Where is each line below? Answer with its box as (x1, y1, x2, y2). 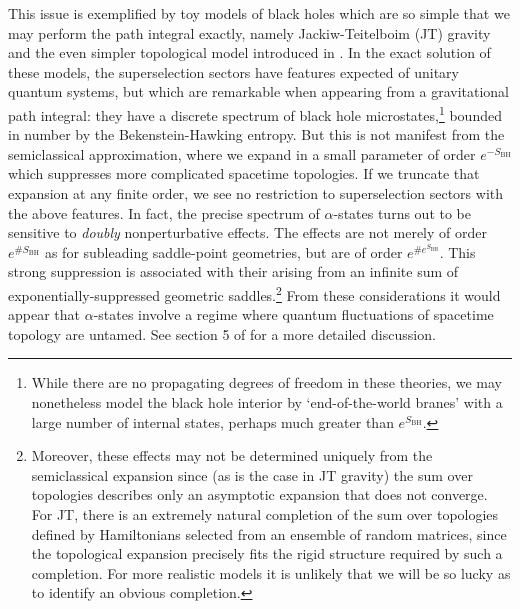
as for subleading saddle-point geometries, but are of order (44, 241, 403, 262)
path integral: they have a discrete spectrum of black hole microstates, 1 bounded (8, 101, 502, 125)
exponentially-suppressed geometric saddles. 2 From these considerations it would (8, 281, 501, 305)
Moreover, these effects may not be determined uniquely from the (31, 445, 433, 466)
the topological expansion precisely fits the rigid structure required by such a (31, 543, 503, 564)
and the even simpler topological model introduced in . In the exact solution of (8, 42, 491, 63)
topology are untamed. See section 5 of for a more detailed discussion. (8, 323, 436, 344)
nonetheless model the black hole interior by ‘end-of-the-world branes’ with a (31, 392, 503, 412)
